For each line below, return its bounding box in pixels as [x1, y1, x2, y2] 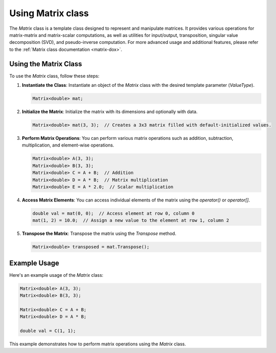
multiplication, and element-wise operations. [22, 142, 114, 148]
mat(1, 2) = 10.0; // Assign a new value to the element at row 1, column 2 [32, 218, 229, 223]
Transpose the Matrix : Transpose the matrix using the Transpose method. [22, 230, 176, 237]
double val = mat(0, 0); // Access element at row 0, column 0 [32, 210, 195, 216]
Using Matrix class [9, 8, 89, 19]
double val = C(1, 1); [20, 328, 76, 334]
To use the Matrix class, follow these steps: [9, 73, 100, 79]
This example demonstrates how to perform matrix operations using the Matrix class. [9, 341, 186, 347]
